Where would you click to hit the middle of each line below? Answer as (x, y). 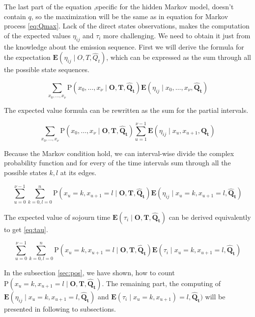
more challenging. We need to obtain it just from (177, 35)
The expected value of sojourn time (57, 217)
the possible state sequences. (47, 69)
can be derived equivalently (210, 217)
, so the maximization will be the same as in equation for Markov (130, 16)
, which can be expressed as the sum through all (179, 57)
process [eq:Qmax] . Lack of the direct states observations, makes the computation (127, 26)
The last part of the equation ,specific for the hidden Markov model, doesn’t (119, 6)
